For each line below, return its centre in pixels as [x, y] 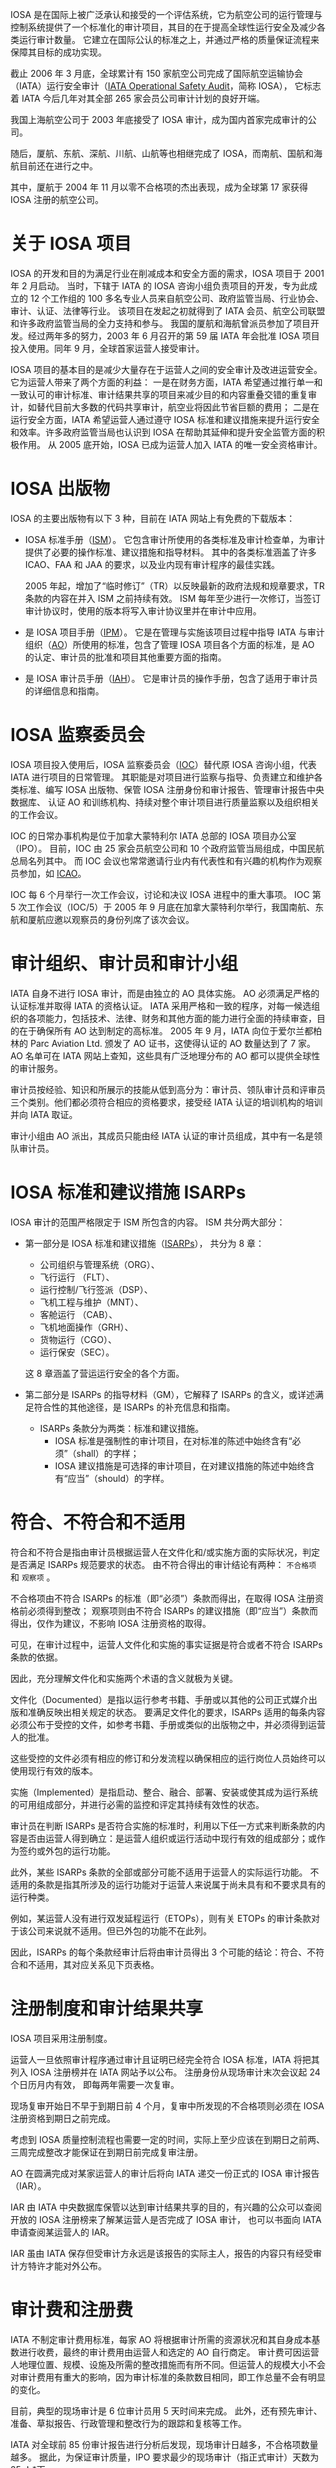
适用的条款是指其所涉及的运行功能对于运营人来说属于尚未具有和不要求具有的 [168, 1884]
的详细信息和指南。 [64, 690]
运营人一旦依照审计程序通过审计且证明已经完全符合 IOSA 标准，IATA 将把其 [165, 2059]
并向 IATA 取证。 [44, 1114]
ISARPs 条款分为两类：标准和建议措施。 [122, 1428]
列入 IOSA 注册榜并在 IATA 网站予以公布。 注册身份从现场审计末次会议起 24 [165, 2072]
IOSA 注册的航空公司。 [57, 199]
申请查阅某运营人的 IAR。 [62, 2232]
